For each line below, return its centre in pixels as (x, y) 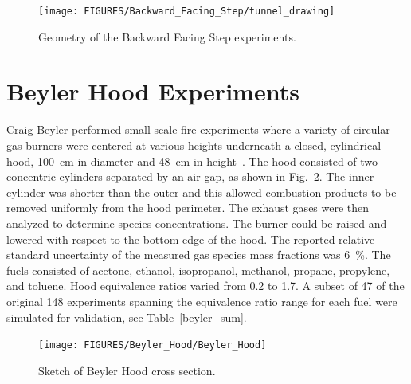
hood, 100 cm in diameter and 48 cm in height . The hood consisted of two (192, 161)
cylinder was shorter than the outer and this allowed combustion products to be (202, 192)
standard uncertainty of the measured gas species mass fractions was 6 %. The (199, 255)
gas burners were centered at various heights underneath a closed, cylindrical (194, 145)
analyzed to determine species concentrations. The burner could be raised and (197, 223)
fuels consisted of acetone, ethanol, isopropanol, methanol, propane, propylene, (198, 270)
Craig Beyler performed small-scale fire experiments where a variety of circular (198, 129)
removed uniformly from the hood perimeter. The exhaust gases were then (188, 208)
